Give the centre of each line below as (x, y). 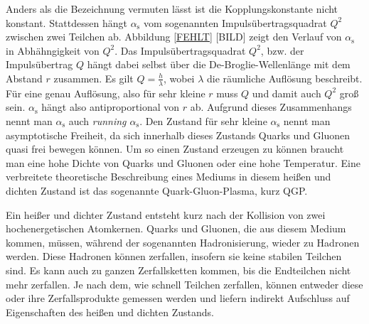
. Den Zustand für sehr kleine (203, 120)
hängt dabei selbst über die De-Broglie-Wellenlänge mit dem (219, 64)
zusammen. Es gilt (93, 78)
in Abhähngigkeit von (53, 50)
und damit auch (287, 93)
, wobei (179, 78)
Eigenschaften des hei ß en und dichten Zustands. (110, 312)
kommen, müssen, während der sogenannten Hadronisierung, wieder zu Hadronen (183, 242)
